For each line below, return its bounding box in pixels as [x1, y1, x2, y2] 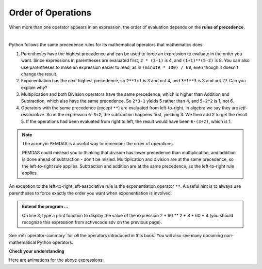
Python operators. [37, 239, 73, 245]
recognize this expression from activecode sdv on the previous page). [22, 219, 163, 225]
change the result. [21, 71, 58, 77]
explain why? [21, 85, 48, 90]
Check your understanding [9, 248, 65, 254]
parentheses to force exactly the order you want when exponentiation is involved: [9, 190, 172, 196]
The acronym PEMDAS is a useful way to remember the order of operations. [22, 141, 174, 147]
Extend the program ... [22, 204, 68, 209]
